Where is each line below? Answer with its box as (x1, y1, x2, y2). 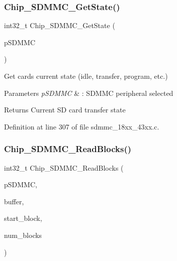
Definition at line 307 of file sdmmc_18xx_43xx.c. (4, 121, 159, 132)
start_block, (4, 213, 42, 223)
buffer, (4, 196, 24, 206)
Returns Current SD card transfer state (4, 104, 126, 115)
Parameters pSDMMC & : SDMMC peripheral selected (4, 87, 173, 98)
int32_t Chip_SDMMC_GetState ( (4, 20, 115, 31)
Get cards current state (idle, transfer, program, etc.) (4, 71, 168, 81)
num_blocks (4, 229, 42, 240)
